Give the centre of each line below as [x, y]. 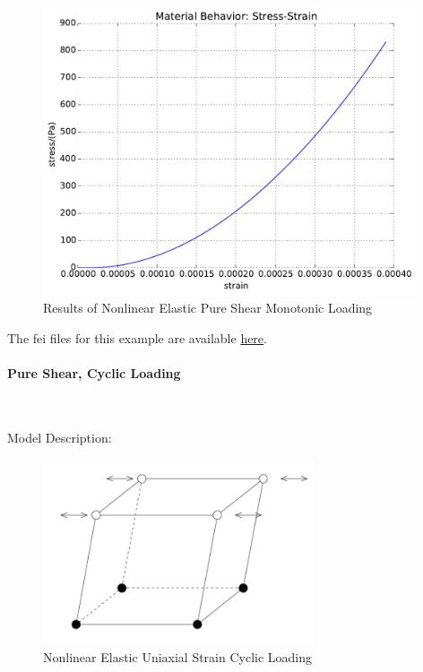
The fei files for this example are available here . [137, 337]
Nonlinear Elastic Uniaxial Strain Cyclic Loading [178, 657]
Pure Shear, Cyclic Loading [94, 372]
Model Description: [60, 437]
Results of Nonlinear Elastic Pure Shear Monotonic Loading [208, 308]
